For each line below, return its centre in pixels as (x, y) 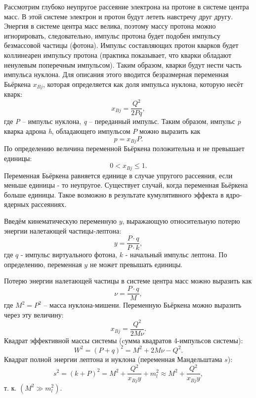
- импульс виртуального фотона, (69, 255)
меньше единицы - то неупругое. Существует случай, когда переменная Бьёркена (126, 185)
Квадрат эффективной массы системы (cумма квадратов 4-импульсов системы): (124, 340)
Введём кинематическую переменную (60, 221)
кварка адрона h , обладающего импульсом (67, 131)
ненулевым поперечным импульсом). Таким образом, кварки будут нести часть (123, 64)
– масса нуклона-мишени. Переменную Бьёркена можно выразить (143, 305)
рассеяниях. (49, 204)
